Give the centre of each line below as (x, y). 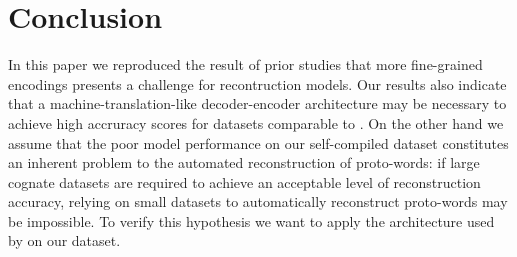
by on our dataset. (64, 240)
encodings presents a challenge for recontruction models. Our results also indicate (257, 83)
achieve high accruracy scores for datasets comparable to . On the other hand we (256, 122)
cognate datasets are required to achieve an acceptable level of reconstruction (244, 181)
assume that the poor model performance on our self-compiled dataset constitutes (258, 142)
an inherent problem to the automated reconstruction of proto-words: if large (244, 162)
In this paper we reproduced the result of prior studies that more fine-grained (245, 64)
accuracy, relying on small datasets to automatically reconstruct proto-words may (258, 201)
